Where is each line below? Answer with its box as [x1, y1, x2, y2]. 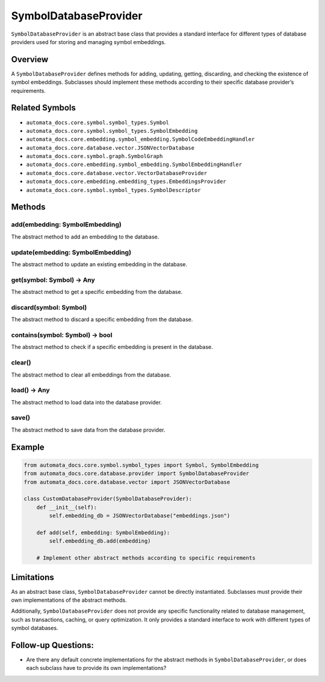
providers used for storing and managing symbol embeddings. [11, 38, 166, 45]
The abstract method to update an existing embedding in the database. [11, 260, 188, 268]
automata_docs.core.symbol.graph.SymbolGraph [26, 153, 163, 160]
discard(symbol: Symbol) [11, 303, 87, 311]
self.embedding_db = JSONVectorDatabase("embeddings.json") [49, 512, 231, 519]
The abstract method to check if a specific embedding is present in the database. [11, 343, 213, 351]
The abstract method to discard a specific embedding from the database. [11, 316, 193, 323]
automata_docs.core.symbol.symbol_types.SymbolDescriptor [26, 186, 201, 193]
